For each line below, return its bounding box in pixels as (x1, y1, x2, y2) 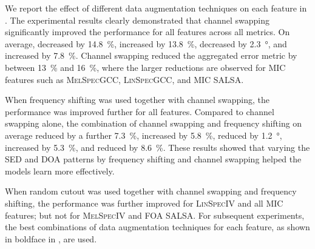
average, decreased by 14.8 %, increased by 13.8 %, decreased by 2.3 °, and (5, 37, 287, 50)
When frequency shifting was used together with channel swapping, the (5, 93, 269, 106)
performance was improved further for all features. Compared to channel (5, 105, 274, 118)
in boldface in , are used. (5, 232, 97, 245)
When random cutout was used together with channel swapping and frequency (5, 185, 297, 198)
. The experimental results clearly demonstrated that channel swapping (5, 13, 270, 26)
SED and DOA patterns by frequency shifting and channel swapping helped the (5, 153, 302, 165)
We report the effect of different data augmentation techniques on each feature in (5, 2, 307, 14)
